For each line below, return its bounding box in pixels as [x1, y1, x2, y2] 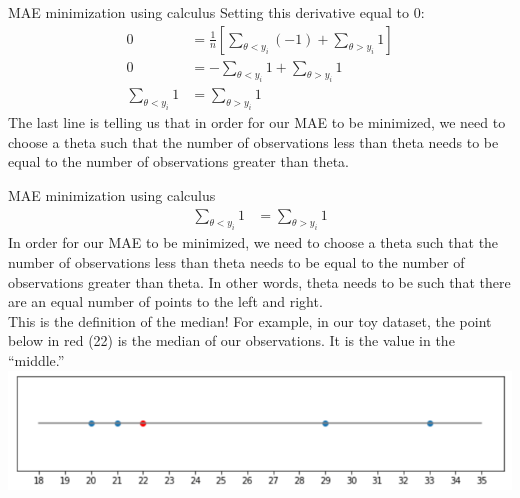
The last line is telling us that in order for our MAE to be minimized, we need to [8, 112, 506, 133]
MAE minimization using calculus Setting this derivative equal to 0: [8, 2, 425, 22]
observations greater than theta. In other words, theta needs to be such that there [8, 271, 511, 292]
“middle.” [8, 349, 65, 370]
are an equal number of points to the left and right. [8, 291, 323, 312]
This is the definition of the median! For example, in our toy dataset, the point [8, 310, 492, 331]
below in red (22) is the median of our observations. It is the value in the [8, 330, 455, 351]
